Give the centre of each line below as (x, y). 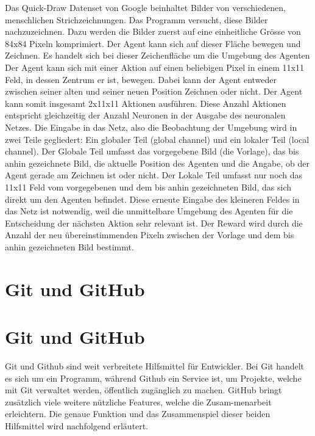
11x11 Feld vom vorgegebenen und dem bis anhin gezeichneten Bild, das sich (148, 187)
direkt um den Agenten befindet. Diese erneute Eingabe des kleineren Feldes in (152, 199)
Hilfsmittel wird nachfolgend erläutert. (77, 425)
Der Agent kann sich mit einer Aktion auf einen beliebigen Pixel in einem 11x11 (154, 67)
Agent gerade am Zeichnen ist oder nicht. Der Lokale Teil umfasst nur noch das (154, 175)
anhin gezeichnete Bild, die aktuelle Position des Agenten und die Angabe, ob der (157, 163)
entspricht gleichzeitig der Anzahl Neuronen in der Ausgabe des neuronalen (145, 115)
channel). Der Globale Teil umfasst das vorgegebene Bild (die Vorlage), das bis (152, 151)
